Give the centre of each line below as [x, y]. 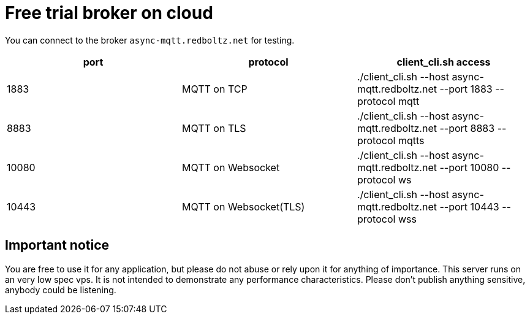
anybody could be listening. [61, 290]
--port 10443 [469, 206]
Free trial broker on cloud [109, 13]
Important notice [57, 245]
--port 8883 [467, 128]
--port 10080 [469, 167]
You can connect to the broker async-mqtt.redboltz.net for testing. [150, 40]
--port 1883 [466, 89]
